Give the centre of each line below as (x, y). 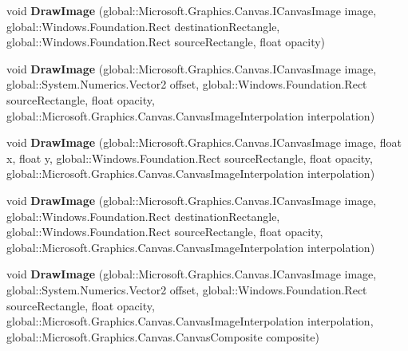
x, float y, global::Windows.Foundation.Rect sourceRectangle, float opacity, (190, 158)
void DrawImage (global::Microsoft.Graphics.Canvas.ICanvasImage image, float (204, 142)
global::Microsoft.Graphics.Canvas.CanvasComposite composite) (163, 336)
